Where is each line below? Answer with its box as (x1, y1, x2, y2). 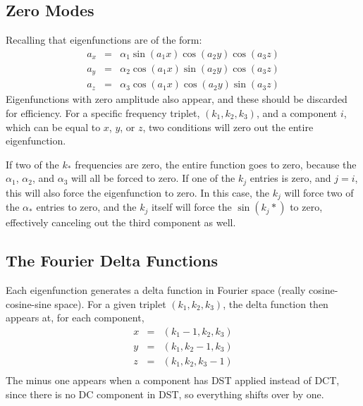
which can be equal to (6, 119, 101, 134)
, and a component (256, 105, 338, 120)
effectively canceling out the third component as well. (6, 215, 236, 230)
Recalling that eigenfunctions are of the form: (6, 32, 202, 47)
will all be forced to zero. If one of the (70, 171, 235, 185)
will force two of (284, 185, 354, 199)
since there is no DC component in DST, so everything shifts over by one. (6, 386, 324, 401)
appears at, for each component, (6, 310, 144, 325)
